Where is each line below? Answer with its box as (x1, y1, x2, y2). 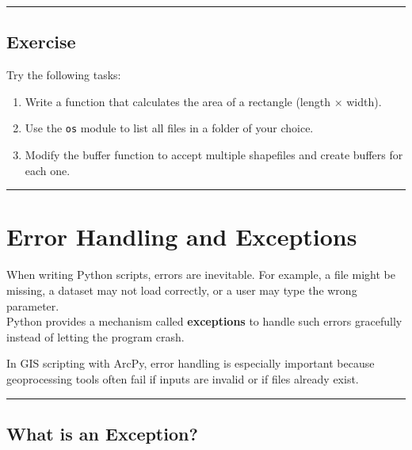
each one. (25, 162, 71, 178)
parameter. (6, 297, 59, 314)
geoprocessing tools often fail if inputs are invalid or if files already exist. (6, 370, 359, 387)
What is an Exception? (6, 421, 198, 445)
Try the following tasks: (6, 67, 121, 83)
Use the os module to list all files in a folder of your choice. (25, 120, 314, 136)
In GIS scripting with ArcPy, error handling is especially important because (6, 355, 375, 372)
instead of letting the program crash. (6, 328, 185, 345)
